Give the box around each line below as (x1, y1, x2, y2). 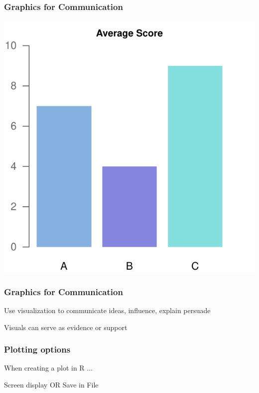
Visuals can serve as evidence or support (4, 322, 128, 332)
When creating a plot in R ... (4, 363, 93, 373)
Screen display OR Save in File (4, 380, 99, 390)
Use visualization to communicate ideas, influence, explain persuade (4, 305, 211, 316)
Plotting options (4, 343, 71, 356)
